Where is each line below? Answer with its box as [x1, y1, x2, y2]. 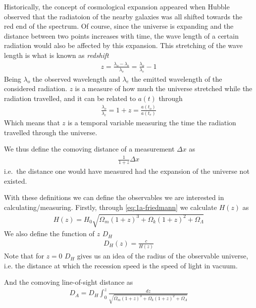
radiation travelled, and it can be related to [4, 93, 136, 103]
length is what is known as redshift [4, 50, 109, 60]
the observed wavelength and [32, 73, 120, 84]
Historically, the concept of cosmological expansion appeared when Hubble [4, 1, 230, 11]
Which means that [4, 117, 60, 128]
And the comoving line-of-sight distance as [4, 277, 133, 287]
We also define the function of [4, 228, 95, 239]
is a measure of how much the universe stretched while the [75, 83, 253, 94]
